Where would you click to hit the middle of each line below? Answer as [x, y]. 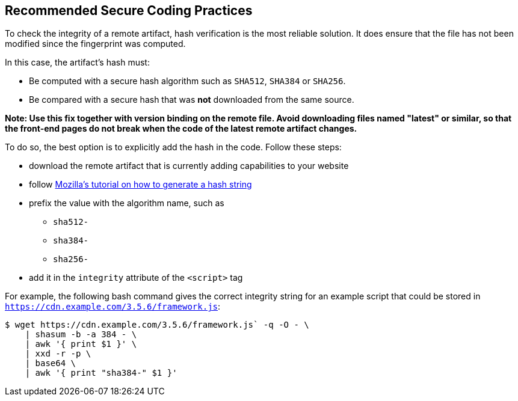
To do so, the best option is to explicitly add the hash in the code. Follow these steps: [173, 147]
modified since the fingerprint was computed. [95, 44]
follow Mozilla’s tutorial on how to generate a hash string [140, 185]
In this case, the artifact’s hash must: [77, 63]
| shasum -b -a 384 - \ [81, 335]
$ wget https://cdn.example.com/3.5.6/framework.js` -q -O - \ [157, 325]
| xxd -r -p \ [58, 354]
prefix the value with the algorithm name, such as [127, 203]
